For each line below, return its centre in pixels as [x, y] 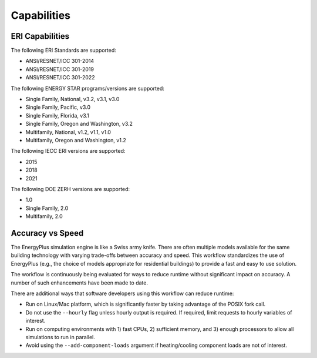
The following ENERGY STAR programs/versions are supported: [87, 88]
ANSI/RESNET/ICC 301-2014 [60, 61]
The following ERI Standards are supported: [64, 51]
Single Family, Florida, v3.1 [57, 115]
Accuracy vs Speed [47, 233]
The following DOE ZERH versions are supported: [70, 189]
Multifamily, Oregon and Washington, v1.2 [76, 140]
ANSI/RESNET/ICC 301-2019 [60, 69]
